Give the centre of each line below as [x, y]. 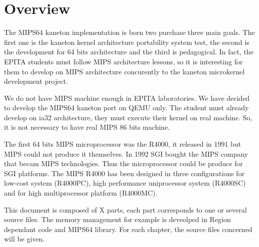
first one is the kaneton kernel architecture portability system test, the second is [127, 42]
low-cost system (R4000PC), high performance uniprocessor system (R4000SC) [125, 183]
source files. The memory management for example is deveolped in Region [117, 219]
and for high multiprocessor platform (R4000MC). [81, 193]
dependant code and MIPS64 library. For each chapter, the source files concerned [128, 229]
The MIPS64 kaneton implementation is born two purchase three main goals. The [129, 32]
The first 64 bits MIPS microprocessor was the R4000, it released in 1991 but [122, 144]
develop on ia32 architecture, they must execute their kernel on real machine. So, [128, 117]
